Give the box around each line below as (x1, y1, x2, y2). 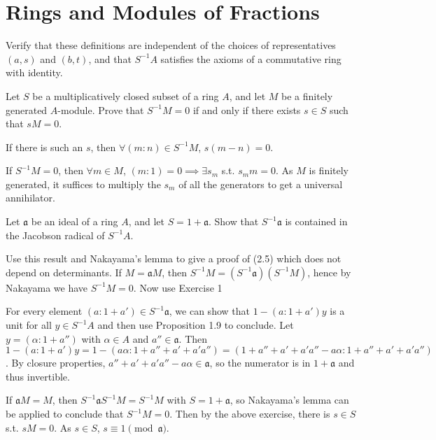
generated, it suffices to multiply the (6, 176, 161, 191)
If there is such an (6, 139, 83, 154)
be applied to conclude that (6, 406, 124, 420)
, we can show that (169, 304, 250, 318)
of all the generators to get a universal (178, 176, 343, 191)
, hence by (307, 264, 351, 279)
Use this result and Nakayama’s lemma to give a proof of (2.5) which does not (6, 251, 342, 266)
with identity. (6, 65, 63, 80)
